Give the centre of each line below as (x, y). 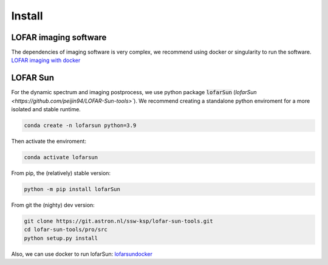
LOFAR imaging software (59, 37)
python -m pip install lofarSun (72, 189)
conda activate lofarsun (61, 157)
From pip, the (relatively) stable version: (61, 173)
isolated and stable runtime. (46, 109)
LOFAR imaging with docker (46, 60)
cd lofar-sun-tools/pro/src (66, 230)
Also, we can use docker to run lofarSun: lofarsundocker (82, 254)
